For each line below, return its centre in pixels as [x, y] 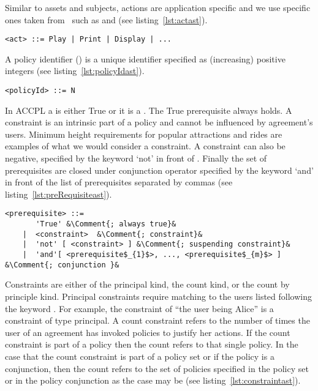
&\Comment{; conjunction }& [62, 265]
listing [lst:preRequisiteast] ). [59, 194]
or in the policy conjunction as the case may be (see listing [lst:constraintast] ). [153, 380]
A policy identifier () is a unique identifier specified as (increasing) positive [145, 58]
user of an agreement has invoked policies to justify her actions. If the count [148, 332]
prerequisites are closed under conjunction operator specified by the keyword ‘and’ [159, 170]
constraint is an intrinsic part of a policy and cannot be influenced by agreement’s [159, 122]
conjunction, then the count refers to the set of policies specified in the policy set [157, 368]
